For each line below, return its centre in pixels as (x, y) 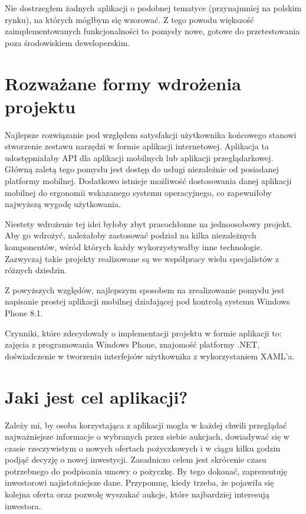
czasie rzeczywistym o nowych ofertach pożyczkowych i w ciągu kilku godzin (143, 448)
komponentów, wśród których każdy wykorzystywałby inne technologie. (134, 247)
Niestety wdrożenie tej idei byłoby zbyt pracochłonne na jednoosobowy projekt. (149, 223)
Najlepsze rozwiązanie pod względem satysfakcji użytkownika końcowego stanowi (151, 134)
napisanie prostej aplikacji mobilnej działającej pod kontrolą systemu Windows (147, 301)
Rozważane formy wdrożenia (123, 83)
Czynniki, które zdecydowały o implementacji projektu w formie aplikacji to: (143, 333)
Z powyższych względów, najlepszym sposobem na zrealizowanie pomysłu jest (145, 289)
